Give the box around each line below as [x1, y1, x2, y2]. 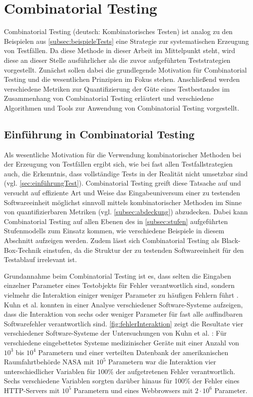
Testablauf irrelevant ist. [4, 254, 77, 265]
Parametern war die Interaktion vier [108, 357, 216, 367]
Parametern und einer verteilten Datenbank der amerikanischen [38, 347, 229, 357]
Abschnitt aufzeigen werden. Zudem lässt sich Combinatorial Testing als [4, 235, 219, 246]
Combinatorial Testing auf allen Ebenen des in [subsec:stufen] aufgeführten [4, 216, 228, 226]
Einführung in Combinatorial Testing [4, 126, 195, 141]
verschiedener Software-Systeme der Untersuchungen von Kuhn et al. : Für [4, 328, 227, 338]
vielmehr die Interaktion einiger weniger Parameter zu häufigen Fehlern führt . [4, 289, 239, 300]
